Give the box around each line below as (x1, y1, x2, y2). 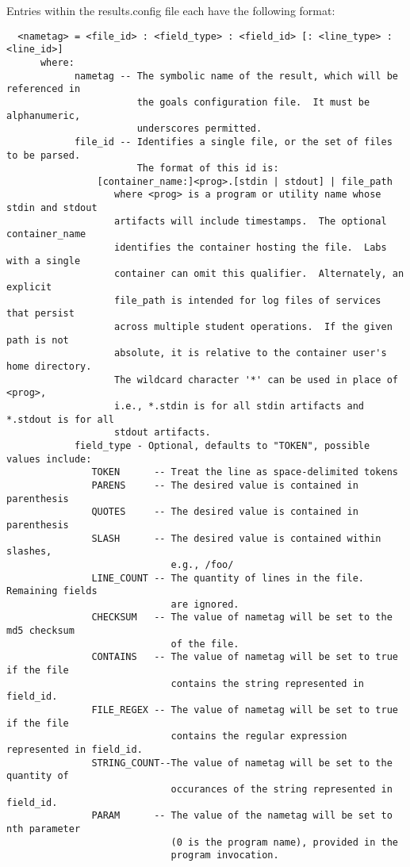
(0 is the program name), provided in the (171, 836, 398, 848)
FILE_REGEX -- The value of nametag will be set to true (91, 704, 398, 716)
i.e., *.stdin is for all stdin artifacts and (114, 400, 365, 412)
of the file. (171, 638, 239, 650)
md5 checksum (6, 625, 75, 637)
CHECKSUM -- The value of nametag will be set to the (91, 612, 393, 623)
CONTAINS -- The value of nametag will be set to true (91, 651, 398, 663)
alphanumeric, (6, 109, 81, 121)
